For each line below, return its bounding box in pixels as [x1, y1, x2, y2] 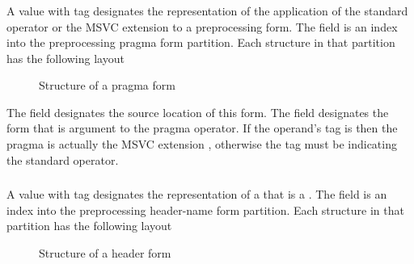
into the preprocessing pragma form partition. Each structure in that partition [6, 34, 395, 51]
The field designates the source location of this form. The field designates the [6, 103, 389, 120]
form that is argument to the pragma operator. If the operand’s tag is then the [6, 119, 398, 136]
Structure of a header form [39, 244, 171, 261]
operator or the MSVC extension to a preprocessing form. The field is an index [6, 18, 398, 35]
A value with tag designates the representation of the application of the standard [6, 2, 408, 19]
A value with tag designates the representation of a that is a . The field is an [6, 186, 387, 203]
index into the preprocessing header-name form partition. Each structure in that [6, 201, 404, 218]
